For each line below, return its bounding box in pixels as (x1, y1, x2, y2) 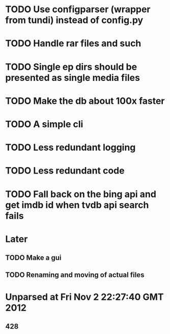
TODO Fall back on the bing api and (5, 188, 157, 200)
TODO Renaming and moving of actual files (5, 271, 145, 280)
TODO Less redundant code (5, 165, 125, 177)
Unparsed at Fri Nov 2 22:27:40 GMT (5, 291, 164, 302)
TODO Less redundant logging (5, 142, 136, 153)
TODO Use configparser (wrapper (5, 4, 151, 15)
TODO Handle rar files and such (5, 38, 141, 49)
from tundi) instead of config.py (5, 14, 144, 26)
